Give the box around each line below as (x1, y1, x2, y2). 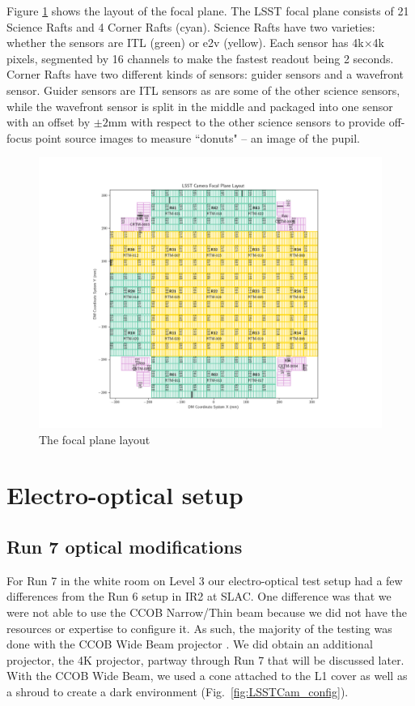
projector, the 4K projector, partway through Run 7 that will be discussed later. (6, 651, 404, 668)
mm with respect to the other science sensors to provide (108, 113, 386, 131)
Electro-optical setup (6, 478, 243, 511)
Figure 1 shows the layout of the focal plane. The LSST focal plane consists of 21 (6, 2, 409, 19)
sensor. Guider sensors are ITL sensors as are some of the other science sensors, (6, 81, 400, 98)
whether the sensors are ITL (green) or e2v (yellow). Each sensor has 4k (6, 34, 364, 51)
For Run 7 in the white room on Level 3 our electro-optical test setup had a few (6, 571, 403, 588)
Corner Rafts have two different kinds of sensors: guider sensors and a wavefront (6, 66, 404, 83)
